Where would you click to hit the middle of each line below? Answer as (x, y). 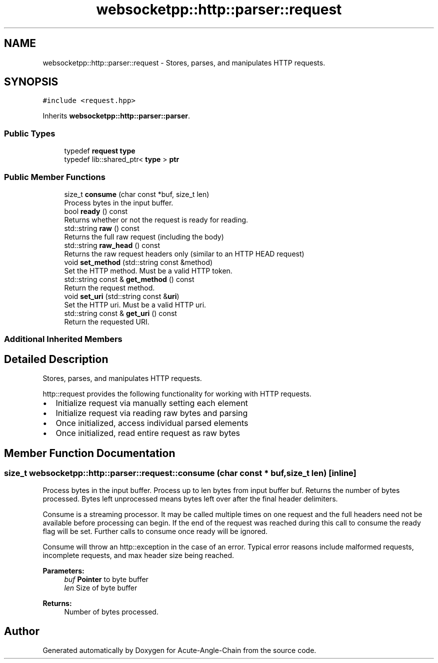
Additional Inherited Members (63, 339)
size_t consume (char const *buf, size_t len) (137, 194)
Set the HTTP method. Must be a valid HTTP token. (148, 270)
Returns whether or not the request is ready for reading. (156, 219)
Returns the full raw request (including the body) (144, 236)
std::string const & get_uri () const (120, 313)
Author (22, 631)
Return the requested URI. (107, 321)
